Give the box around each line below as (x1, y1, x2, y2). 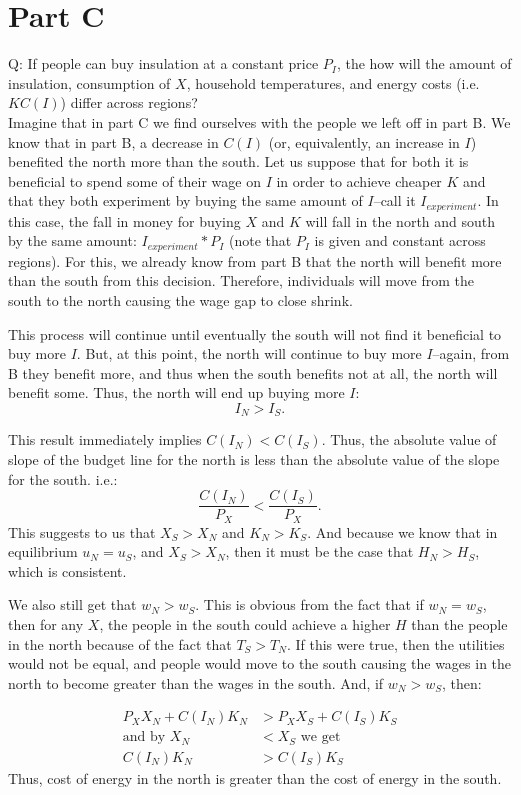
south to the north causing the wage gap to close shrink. (8, 289, 353, 310)
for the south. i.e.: (8, 468, 118, 489)
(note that (228, 230, 292, 251)
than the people (411, 614, 508, 635)
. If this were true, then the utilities (286, 633, 505, 654)
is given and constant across (314, 230, 486, 251)
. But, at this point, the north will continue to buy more (76, 343, 422, 364)
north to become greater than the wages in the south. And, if (8, 672, 384, 693)
